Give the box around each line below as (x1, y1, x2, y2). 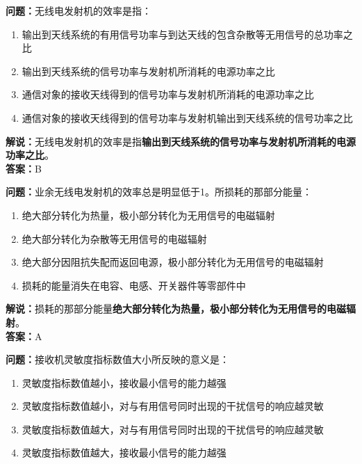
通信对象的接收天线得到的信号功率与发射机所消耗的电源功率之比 (22, 87, 314, 102)
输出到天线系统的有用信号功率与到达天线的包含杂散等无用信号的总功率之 (22, 26, 353, 41)
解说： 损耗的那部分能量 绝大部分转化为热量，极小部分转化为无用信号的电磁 (6, 301, 346, 316)
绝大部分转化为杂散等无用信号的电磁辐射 (22, 231, 207, 246)
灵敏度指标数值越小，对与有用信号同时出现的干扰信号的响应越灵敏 (22, 399, 324, 413)
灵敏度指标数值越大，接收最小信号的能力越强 (22, 445, 227, 460)
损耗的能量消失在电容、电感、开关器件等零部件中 (22, 278, 246, 292)
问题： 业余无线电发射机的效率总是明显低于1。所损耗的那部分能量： (6, 184, 312, 199)
